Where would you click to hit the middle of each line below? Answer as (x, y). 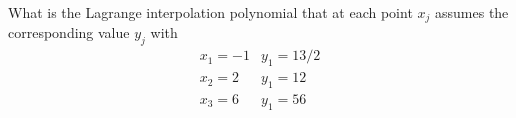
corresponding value (69, 32)
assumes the (472, 12)
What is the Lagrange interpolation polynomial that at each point (210, 12)
